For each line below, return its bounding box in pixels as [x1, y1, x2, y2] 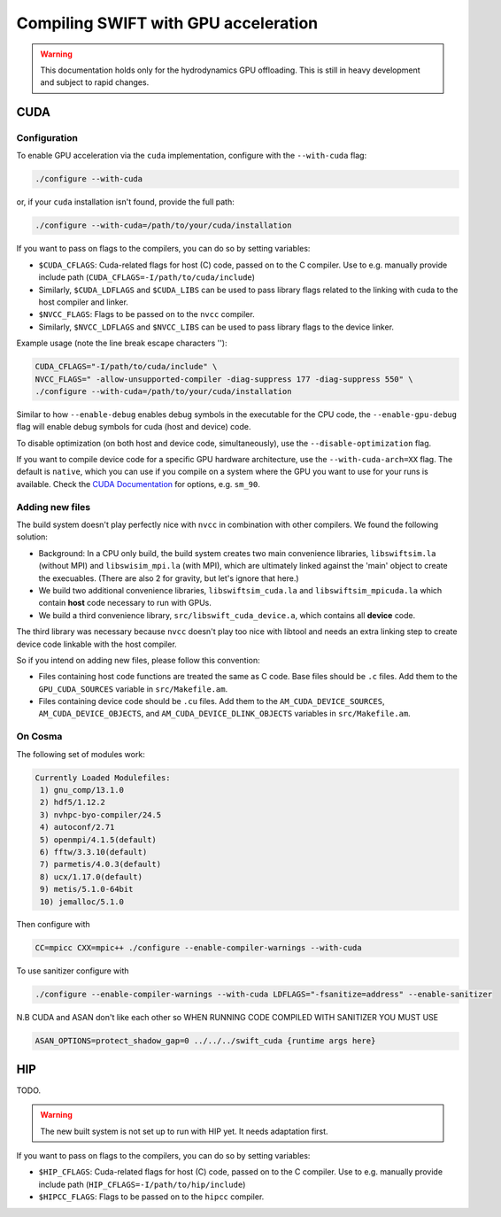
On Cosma [16, 731, 63, 743]
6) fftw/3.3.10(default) [40, 847, 148, 857]
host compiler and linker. [38, 297, 128, 307]
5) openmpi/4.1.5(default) [40, 834, 157, 845]
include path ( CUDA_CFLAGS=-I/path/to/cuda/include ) [38, 272, 256, 283]
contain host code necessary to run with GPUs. [38, 598, 212, 608]
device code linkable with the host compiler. [16, 639, 177, 649]
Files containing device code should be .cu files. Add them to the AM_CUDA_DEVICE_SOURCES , [38, 696, 385, 707]
